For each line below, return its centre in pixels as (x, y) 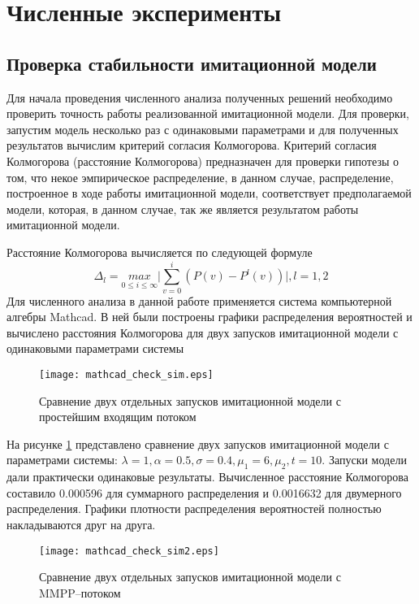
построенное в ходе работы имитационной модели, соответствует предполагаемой (209, 193)
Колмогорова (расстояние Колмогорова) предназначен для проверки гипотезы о (203, 161)
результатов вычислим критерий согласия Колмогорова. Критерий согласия (192, 145)
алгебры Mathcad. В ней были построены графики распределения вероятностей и (209, 317)
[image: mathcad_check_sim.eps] (126, 375)
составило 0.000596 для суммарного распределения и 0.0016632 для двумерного (204, 492)
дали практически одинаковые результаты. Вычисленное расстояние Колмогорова (207, 477)
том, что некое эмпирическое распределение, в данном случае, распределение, (200, 177)
